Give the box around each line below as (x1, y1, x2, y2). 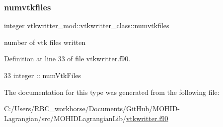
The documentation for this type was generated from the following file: (4, 86, 220, 97)
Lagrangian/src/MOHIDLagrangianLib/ (4, 113, 127, 123)
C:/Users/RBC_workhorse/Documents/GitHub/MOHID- (4, 103, 180, 114)
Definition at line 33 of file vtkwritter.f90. (4, 53, 131, 64)
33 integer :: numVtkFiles (4, 70, 81, 80)
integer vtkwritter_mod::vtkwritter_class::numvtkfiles (4, 20, 169, 31)
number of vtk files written (4, 37, 86, 47)
